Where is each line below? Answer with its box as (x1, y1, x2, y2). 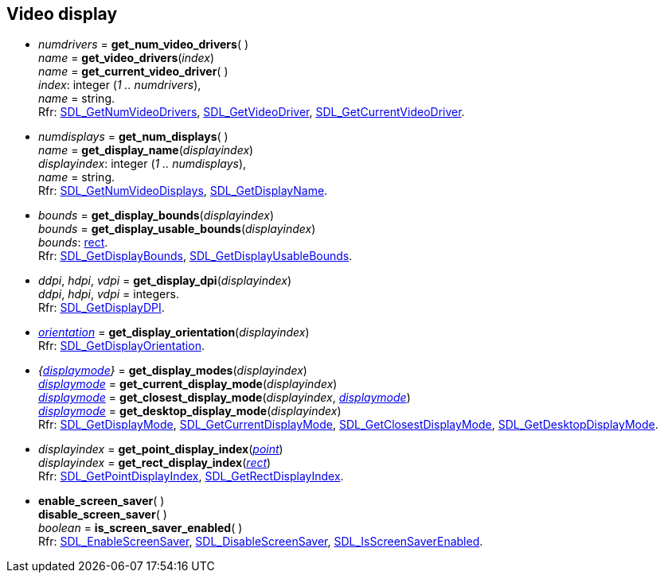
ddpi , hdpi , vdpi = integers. (38, 287, 179, 301)
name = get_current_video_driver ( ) (38, 64, 228, 79)
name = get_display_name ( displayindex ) (38, 143, 254, 157)
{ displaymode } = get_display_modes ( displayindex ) (38, 363, 307, 378)
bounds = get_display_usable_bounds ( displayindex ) (38, 222, 316, 236)
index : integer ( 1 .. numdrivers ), (38, 78, 201, 92)
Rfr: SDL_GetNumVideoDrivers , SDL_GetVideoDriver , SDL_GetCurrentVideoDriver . (38, 105, 465, 119)
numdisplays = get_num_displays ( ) (38, 130, 228, 144)
